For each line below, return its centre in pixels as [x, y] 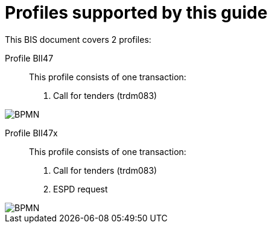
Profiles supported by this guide [136, 13]
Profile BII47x [31, 133]
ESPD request [81, 189]
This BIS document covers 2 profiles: [78, 39]
